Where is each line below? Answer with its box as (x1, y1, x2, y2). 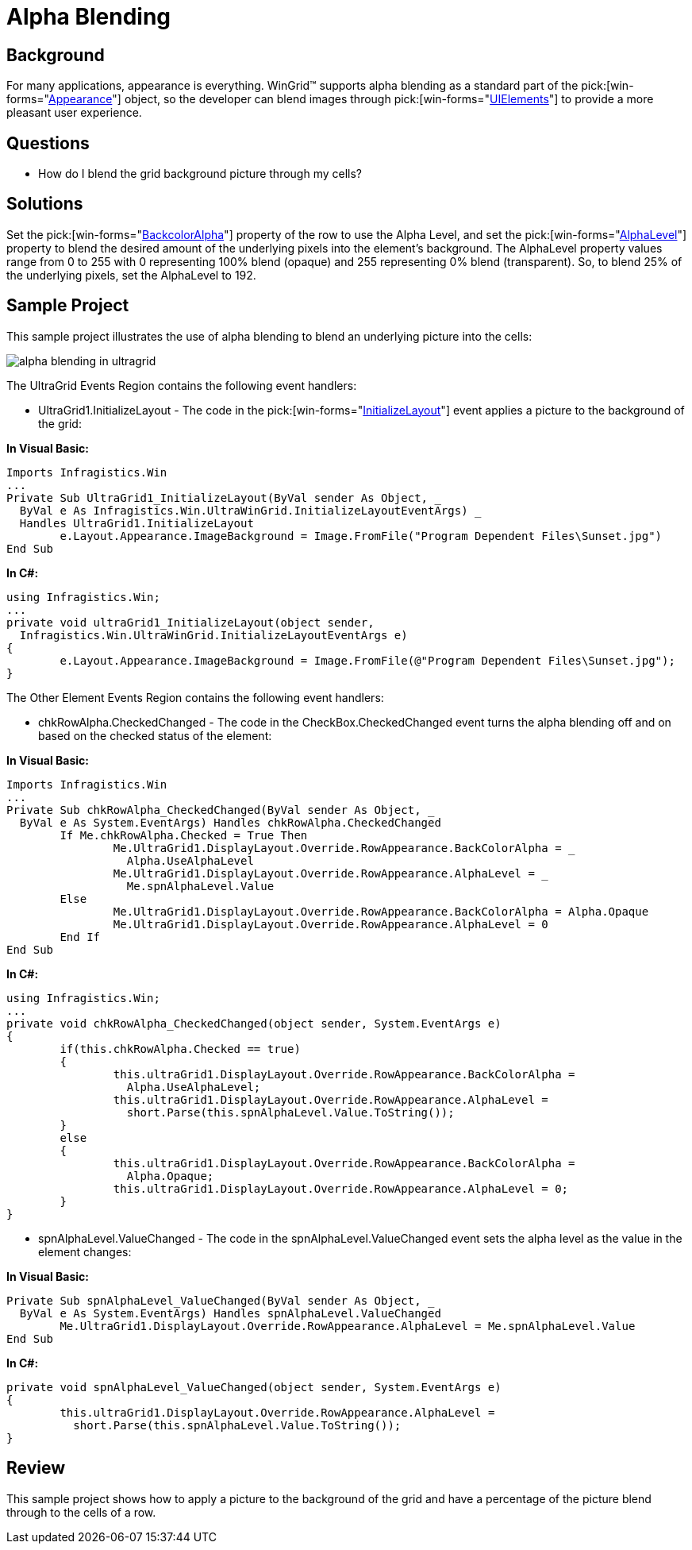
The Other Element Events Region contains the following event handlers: (6, 690, 384, 704)
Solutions (6, 194, 83, 214)
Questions (6, 133, 90, 153)
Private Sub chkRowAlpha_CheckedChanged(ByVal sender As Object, (6, 803, 421, 816)
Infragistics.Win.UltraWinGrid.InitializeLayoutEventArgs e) (19, 628, 408, 642)
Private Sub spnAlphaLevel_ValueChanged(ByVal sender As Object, (6, 1294, 421, 1307)
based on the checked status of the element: (38, 728, 272, 742)
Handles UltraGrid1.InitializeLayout (19, 516, 254, 530)
